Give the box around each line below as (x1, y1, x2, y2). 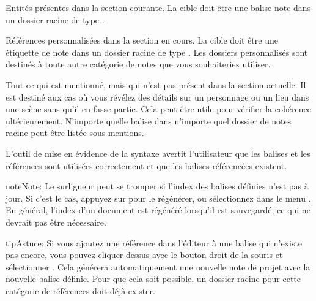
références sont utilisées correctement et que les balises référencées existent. (6, 159, 287, 172)
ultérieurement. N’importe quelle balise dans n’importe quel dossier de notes (6, 114, 292, 127)
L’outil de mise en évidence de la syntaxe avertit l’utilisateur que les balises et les (6, 147, 310, 159)
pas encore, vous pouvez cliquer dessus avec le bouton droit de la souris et (6, 248, 283, 261)
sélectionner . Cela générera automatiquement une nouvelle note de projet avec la (6, 260, 310, 273)
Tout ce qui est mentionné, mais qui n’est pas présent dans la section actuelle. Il (6, 78, 306, 91)
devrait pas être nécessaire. (6, 215, 106, 228)
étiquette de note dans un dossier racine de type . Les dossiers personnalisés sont (6, 45, 308, 58)
